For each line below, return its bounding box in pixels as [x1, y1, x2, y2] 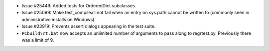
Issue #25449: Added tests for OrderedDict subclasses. [21, 3, 136, 8]
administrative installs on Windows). [21, 16, 96, 22]
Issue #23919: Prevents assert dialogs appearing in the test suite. [21, 24, 156, 29]
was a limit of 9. [21, 37, 54, 43]
